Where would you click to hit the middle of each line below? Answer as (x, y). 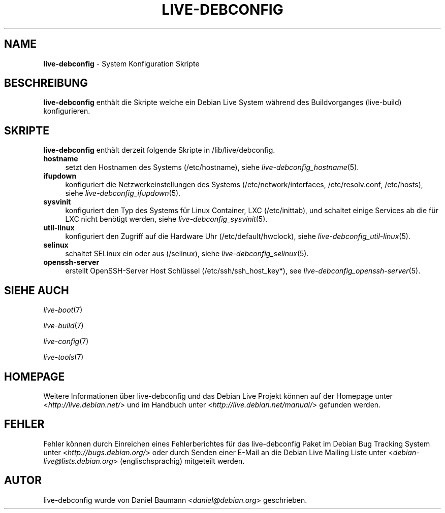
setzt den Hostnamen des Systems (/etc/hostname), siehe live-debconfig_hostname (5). (212, 167)
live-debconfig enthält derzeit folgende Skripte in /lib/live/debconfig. (159, 150)
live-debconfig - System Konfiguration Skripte (121, 63)
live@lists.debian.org (78, 461)
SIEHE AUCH (37, 290)
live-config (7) (66, 341)
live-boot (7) (63, 310)
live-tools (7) (63, 357)
